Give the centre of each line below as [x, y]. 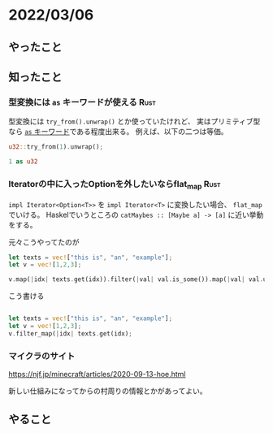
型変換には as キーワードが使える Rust [82, 102]
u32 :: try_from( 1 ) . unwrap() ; [56, 147]
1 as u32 [23, 162]
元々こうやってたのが [44, 242]
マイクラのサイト [42, 356]
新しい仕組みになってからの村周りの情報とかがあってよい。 [108, 391]
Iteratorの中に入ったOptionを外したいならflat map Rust [115, 185]
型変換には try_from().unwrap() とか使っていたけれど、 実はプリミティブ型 [134, 121]
